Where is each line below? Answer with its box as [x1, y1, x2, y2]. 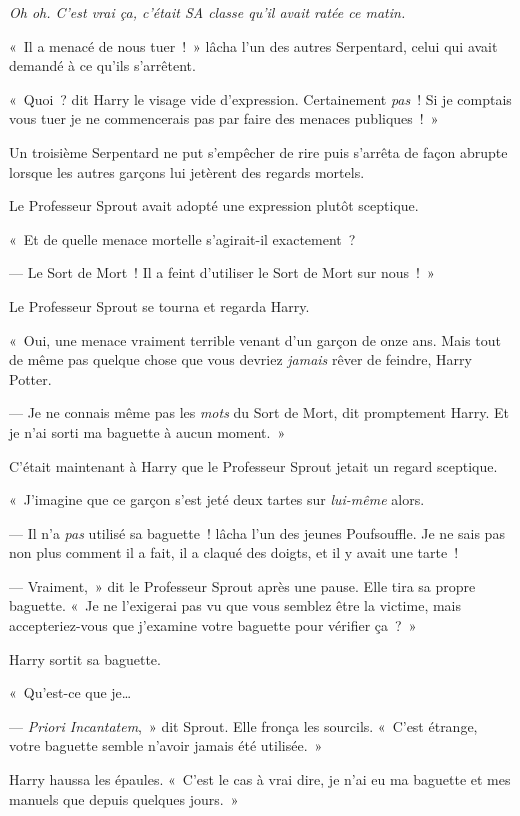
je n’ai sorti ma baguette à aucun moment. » [9, 421, 286, 442]
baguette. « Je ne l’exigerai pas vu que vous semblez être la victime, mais [9, 595, 462, 616]
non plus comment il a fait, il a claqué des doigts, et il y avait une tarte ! [9, 542, 459, 563]
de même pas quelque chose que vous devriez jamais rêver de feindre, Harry [9, 349, 472, 370]
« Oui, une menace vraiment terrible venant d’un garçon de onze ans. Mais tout [9, 329, 501, 350]
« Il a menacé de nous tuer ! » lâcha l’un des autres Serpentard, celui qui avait [9, 35, 498, 56]
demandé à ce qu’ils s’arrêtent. [9, 55, 196, 76]
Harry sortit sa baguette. [9, 648, 161, 669]
